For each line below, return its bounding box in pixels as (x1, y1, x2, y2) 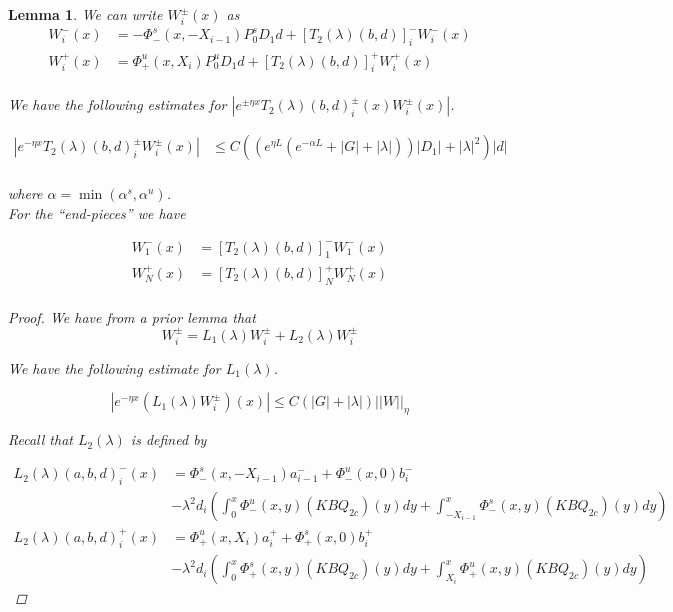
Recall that (8, 429, 73, 450)
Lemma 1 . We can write (8, 4, 163, 24)
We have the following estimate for (8, 357, 221, 378)
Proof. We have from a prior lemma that (8, 306, 256, 327)
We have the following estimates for (8, 94, 227, 115)
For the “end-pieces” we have (8, 203, 186, 224)
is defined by (130, 429, 207, 450)
